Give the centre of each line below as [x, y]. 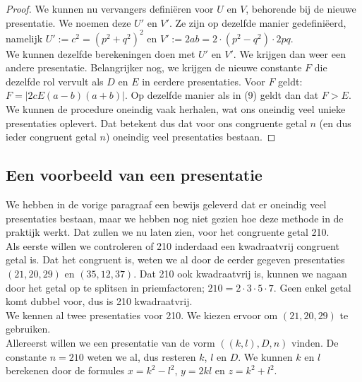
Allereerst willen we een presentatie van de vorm [110, 342]
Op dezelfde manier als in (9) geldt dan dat [225, 95]
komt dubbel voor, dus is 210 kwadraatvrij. [99, 301]
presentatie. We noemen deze [68, 22]
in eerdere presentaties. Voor [204, 81]
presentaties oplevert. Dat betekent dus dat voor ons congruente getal [156, 123]
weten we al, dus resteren [141, 356]
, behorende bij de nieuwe [301, 8]
